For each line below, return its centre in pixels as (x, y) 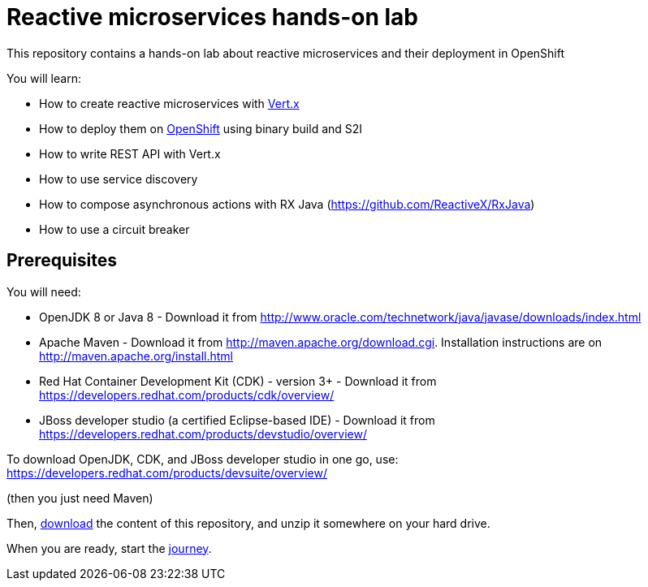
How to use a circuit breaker (114, 229)
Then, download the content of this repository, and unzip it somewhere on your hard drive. (248, 523)
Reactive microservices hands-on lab (212, 17)
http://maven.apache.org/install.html (136, 356)
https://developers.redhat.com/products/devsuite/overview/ (167, 473)
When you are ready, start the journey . (109, 548)
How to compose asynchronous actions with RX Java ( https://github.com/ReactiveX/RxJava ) (287, 204)
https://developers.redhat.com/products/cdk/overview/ (187, 395)
